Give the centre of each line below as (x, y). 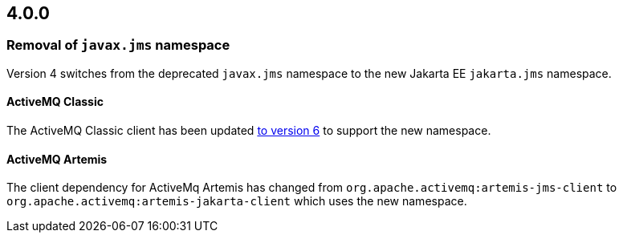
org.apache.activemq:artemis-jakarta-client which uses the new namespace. (237, 201)
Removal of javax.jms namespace (118, 45)
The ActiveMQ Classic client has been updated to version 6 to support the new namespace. (249, 131)
